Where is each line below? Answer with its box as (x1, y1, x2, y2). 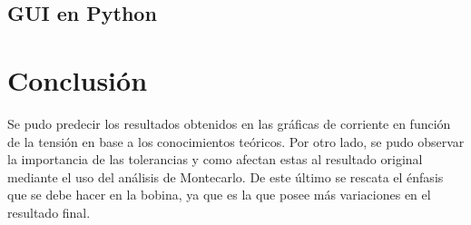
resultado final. (7, 202, 91, 221)
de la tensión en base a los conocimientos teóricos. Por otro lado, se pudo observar (7, 132, 465, 151)
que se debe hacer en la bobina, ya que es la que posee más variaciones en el (7, 185, 431, 204)
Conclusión (7, 61, 148, 98)
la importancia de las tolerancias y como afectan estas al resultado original (7, 150, 423, 169)
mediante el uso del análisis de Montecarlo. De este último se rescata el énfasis (7, 167, 444, 186)
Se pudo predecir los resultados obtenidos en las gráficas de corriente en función (7, 113, 451, 132)
